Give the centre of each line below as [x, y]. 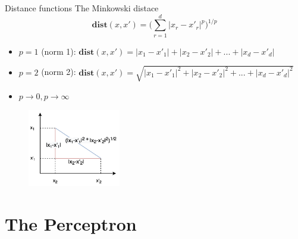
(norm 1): [59, 51]
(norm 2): [59, 72]
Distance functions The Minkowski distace [82, 8]
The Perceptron [71, 224]
